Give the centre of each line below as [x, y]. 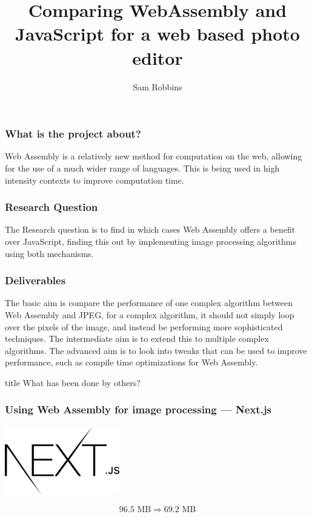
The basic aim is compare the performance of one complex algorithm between [149, 303]
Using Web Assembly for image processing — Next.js [138, 409]
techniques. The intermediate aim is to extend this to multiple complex [137, 339]
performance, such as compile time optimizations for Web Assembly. [131, 362]
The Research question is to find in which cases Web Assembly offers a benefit [150, 229]
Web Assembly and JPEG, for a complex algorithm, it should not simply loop [150, 314]
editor [158, 57]
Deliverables [35, 280]
